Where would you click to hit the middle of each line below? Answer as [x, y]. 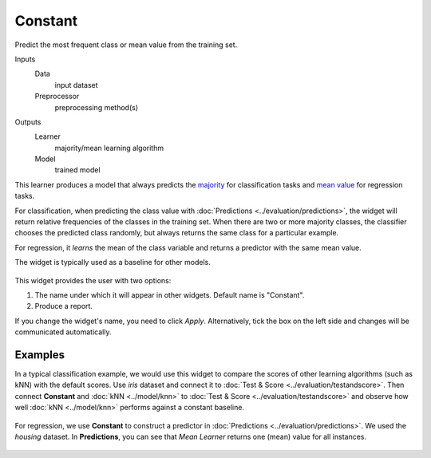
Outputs [28, 122]
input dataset [77, 85]
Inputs [25, 59]
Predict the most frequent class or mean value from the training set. [126, 45]
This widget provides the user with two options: [93, 280]
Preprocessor [57, 97]
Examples [40, 355]
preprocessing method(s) [97, 107]
